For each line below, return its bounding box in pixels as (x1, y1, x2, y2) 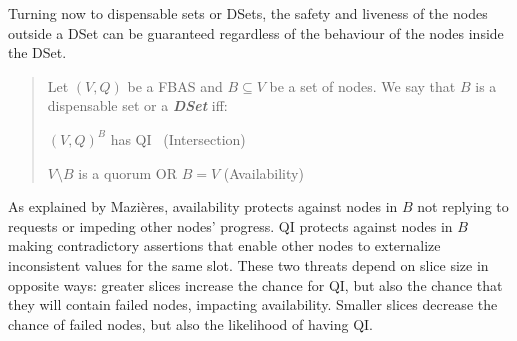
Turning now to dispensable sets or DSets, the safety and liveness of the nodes (8, 3, 488, 23)
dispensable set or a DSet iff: (47, 95, 228, 116)
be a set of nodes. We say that (269, 75, 456, 96)
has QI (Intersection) (110, 128, 246, 149)
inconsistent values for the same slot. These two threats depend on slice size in (8, 254, 489, 275)
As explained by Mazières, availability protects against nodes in (8, 196, 398, 217)
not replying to (417, 196, 509, 217)
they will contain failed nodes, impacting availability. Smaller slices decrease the (8, 294, 498, 315)
